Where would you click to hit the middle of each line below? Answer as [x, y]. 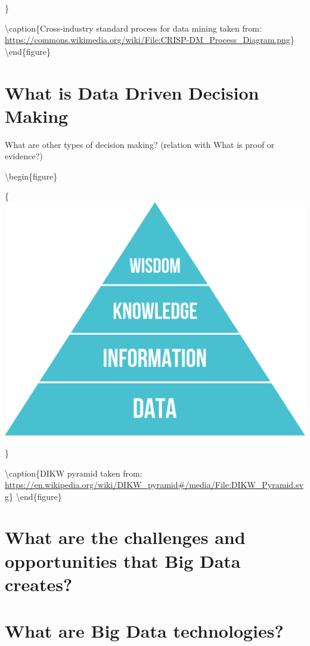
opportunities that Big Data [123, 560]
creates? [39, 584]
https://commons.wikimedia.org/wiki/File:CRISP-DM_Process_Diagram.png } [150, 40]
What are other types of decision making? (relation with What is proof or [140, 144]
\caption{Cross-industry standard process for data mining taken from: [133, 28]
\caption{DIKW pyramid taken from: [74, 473]
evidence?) [24, 156]
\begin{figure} [31, 176]
